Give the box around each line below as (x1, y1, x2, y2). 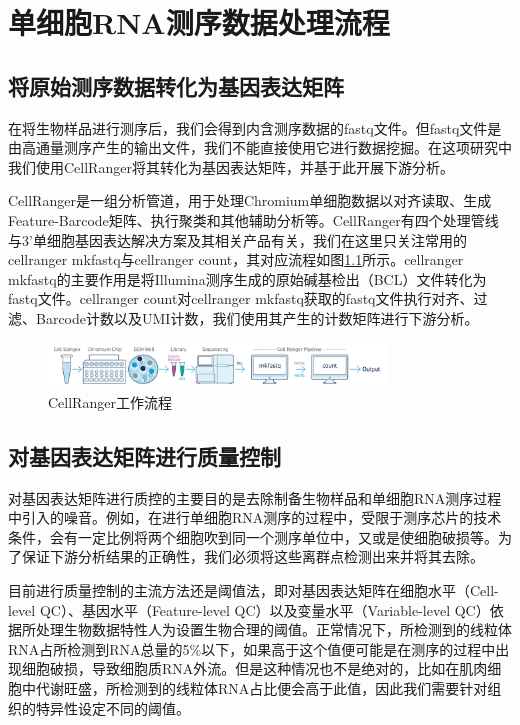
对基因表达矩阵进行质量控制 (8, 440, 281, 471)
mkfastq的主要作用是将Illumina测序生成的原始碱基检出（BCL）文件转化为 (8, 268, 487, 289)
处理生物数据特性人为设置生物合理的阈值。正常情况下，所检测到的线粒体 (35, 619, 512, 640)
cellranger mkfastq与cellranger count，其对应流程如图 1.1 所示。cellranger (8, 249, 464, 270)
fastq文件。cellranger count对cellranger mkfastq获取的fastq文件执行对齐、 (8, 288, 474, 309)
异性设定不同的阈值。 (49, 697, 190, 718)
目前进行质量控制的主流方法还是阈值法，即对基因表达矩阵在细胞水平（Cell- (8, 579, 499, 600)
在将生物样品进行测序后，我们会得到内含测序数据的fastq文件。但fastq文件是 (8, 117, 502, 138)
